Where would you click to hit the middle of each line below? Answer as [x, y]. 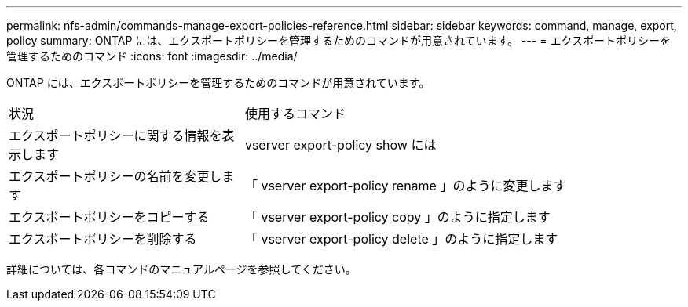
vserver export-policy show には [340, 145]
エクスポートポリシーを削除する [103, 239]
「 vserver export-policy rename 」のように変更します [405, 186]
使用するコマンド [295, 114]
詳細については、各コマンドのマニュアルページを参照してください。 [181, 269]
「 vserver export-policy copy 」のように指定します [397, 217]
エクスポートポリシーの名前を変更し [115, 176]
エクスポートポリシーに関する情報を [115, 135]
